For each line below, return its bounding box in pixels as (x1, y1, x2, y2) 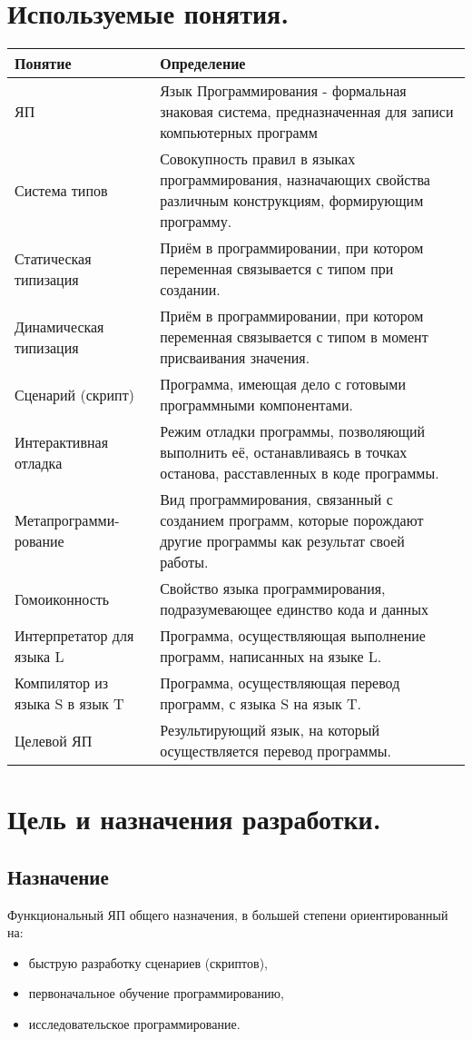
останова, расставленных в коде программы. (160, 462, 439, 484)
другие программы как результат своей (160, 530, 405, 552)
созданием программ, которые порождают (160, 510, 424, 531)
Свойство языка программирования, (160, 578, 386, 599)
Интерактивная (15, 430, 109, 452)
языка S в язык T (15, 693, 124, 715)
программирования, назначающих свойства (160, 169, 430, 191)
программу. (160, 211, 232, 233)
